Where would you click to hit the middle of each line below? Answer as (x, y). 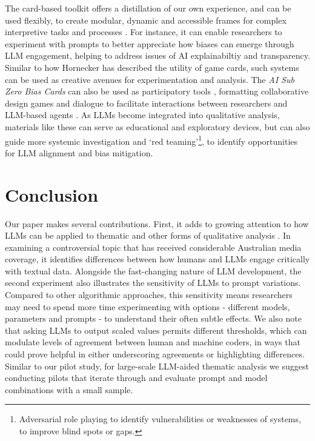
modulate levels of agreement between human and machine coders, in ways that (153, 342)
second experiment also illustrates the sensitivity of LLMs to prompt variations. (153, 283)
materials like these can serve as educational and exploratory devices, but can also (157, 126)
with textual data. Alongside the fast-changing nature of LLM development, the (153, 270)
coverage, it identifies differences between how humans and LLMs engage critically (157, 259)
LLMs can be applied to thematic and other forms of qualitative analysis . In (148, 235)
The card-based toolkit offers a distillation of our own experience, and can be (148, 8)
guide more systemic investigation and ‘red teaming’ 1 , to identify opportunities (151, 140)
